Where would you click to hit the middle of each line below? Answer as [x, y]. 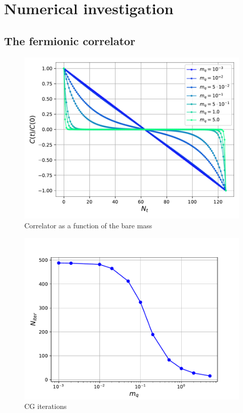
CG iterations [46, 406]
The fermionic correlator [70, 40]
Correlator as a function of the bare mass [88, 226]
